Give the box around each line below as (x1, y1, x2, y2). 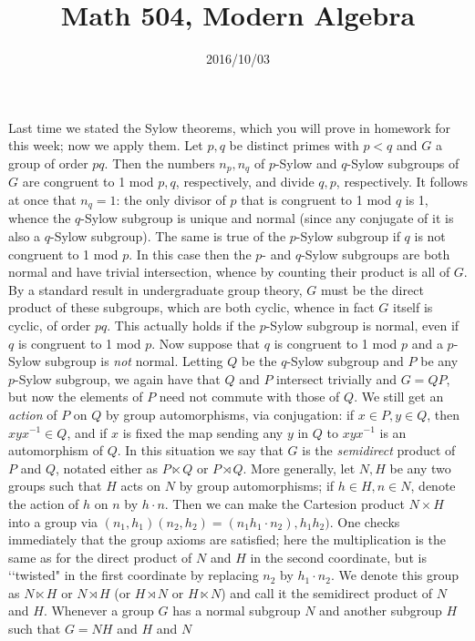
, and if (67, 422, 108, 442)
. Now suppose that (151, 333, 261, 352)
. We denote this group (330, 565, 460, 585)
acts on (120, 476, 161, 495)
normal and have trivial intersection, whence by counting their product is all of (8, 262, 450, 281)
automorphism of (8, 441, 103, 460)
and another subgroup (319, 601, 442, 620)
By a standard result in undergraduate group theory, (8, 280, 303, 299)
